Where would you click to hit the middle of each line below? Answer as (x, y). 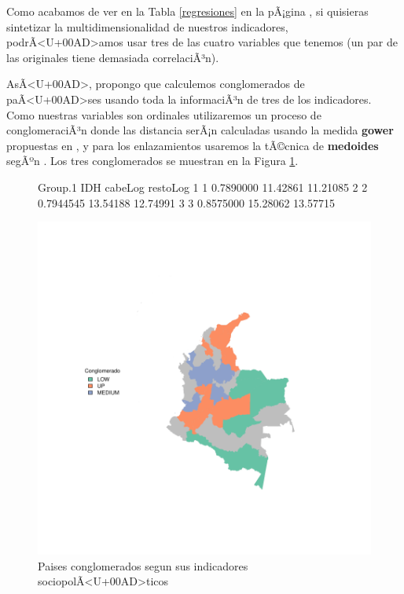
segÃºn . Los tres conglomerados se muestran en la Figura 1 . (152, 161)
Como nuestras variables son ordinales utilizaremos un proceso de (164, 114)
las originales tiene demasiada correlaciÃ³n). (113, 57)
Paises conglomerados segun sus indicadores (143, 565)
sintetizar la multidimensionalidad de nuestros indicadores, (147, 26)
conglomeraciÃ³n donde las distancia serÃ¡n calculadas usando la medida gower (200, 130)
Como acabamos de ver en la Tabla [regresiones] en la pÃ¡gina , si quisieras (187, 11)
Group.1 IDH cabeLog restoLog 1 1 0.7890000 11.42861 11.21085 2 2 (203, 187)
